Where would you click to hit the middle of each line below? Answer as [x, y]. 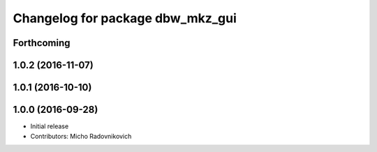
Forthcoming [42, 43]
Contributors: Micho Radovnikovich [81, 136]
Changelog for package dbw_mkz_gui [125, 18]
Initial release [50, 126]
